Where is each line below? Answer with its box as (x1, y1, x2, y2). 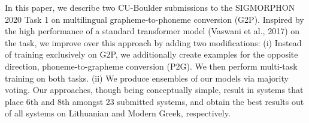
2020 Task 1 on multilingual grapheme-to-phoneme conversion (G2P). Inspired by (5, 13, 304, 25)
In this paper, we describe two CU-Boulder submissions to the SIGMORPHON (5, 1, 295, 13)
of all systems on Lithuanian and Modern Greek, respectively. (5, 107, 231, 119)
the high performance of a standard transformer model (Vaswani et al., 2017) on (5, 25, 300, 37)
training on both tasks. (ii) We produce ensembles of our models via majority (5, 71, 289, 84)
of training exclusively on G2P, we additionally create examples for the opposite (5, 48, 298, 61)
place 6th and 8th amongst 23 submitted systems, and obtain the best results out (5, 95, 304, 107)
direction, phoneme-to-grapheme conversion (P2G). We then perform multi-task (5, 59, 298, 72)
